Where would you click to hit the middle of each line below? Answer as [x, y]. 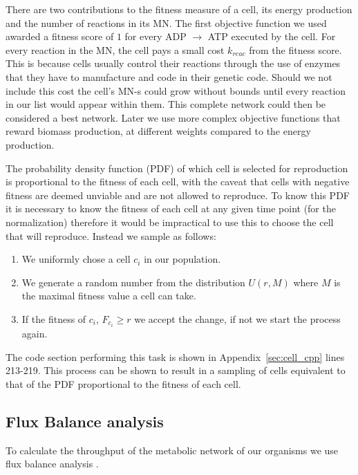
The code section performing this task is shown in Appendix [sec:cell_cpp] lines [175, 356]
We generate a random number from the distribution [133, 282]
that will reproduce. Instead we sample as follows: [111, 235]
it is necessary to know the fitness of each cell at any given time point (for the [171, 208]
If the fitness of [54, 318]
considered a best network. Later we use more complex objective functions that [173, 117]
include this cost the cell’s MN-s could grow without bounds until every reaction [176, 90]
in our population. [182, 259]
